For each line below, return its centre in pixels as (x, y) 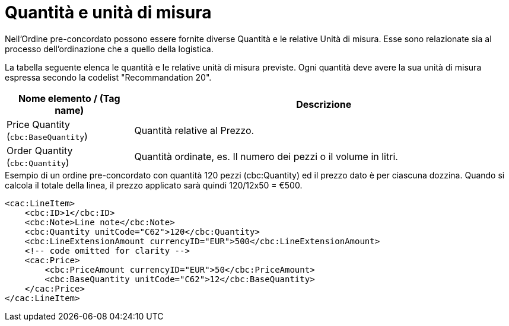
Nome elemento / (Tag (69, 98)
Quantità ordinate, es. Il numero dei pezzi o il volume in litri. (266, 156)
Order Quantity (40, 150)
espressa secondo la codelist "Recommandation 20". (108, 77)
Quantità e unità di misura (108, 12)
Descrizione (324, 104)
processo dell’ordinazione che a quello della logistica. (109, 49)
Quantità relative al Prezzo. (194, 130)
